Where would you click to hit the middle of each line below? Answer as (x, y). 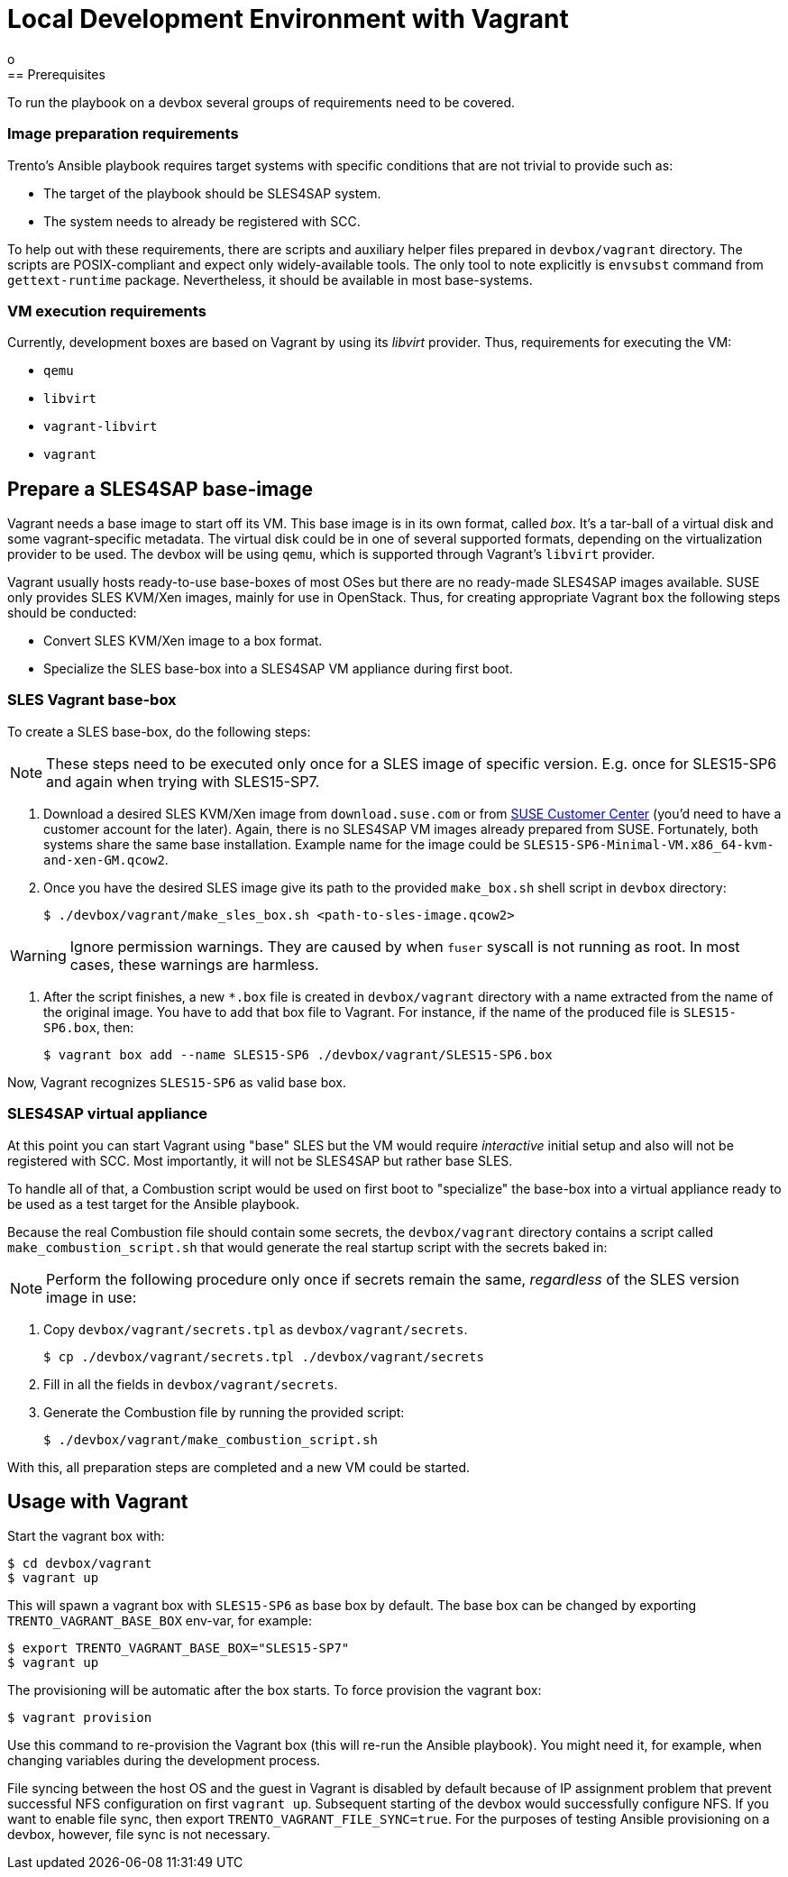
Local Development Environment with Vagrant (288, 19)
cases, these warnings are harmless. (194, 964)
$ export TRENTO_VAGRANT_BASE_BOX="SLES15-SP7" (179, 1648)
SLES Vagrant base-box (92, 700)
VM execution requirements (107, 311)
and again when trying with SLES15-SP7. (183, 781)
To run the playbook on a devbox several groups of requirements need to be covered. (261, 102)
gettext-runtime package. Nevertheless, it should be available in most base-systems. (270, 279)
